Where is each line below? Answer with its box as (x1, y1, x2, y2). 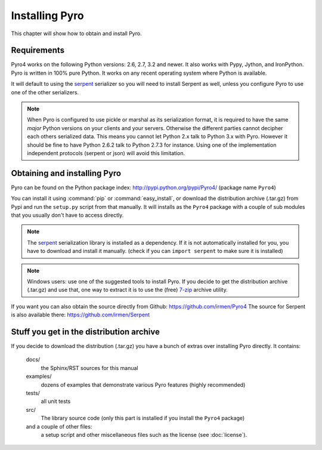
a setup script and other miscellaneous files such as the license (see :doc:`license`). (41, 431, 247, 438)
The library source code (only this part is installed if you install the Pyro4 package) (41, 415, 245, 422)
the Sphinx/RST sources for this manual (41, 364, 138, 371)
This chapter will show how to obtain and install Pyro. (11, 30, 143, 37)
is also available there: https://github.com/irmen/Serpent (11, 311, 150, 319)
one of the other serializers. (11, 88, 79, 95)
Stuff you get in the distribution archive (11, 326, 160, 337)
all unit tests (41, 397, 71, 405)
